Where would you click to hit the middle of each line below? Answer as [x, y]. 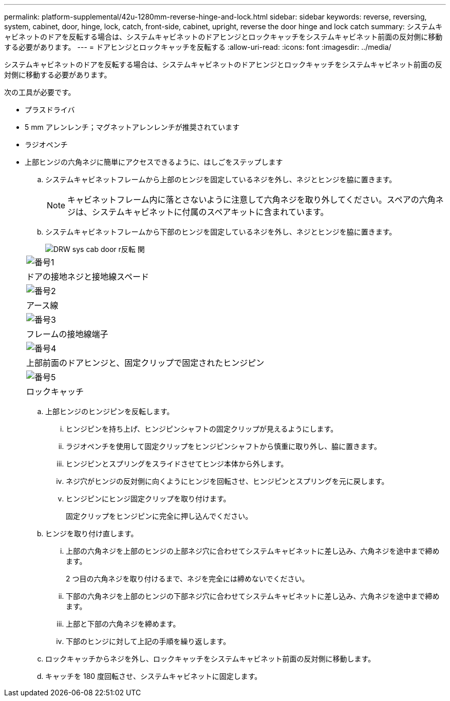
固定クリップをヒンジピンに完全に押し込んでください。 [159, 516]
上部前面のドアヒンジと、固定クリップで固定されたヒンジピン [145, 363]
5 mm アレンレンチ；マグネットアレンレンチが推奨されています [132, 127]
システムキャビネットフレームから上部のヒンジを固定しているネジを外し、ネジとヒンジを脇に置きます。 [221, 179]
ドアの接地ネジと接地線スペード [88, 277]
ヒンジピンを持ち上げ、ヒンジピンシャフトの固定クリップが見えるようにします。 [202, 429]
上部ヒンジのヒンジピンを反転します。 [110, 411]
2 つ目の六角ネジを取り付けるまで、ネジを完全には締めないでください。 [188, 579]
